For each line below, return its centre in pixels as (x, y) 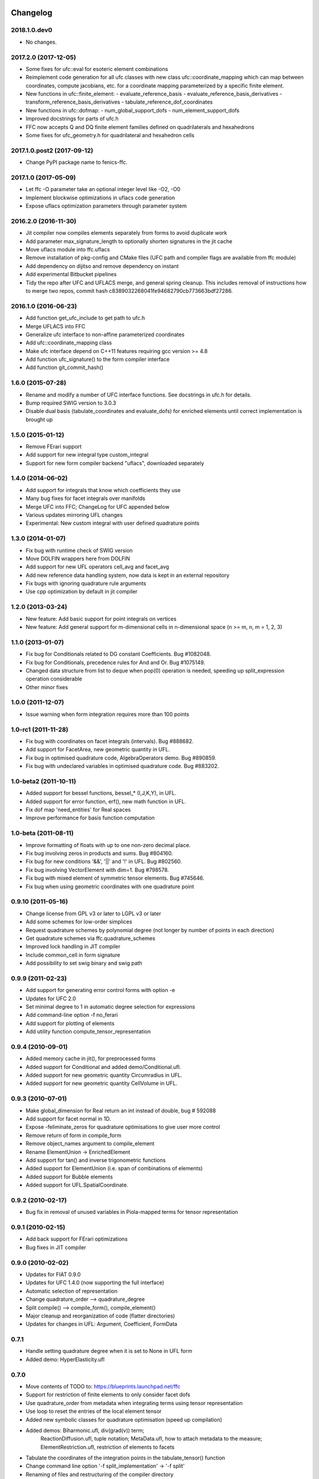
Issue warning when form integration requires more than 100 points (108, 714)
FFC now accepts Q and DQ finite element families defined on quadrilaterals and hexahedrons (140, 127)
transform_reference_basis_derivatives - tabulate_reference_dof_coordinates (119, 102)
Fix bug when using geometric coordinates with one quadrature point (110, 886)
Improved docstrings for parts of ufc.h (72, 119)
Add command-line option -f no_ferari (72, 1015)
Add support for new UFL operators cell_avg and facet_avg (97, 567)
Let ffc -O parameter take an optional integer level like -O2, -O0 (103, 189)
